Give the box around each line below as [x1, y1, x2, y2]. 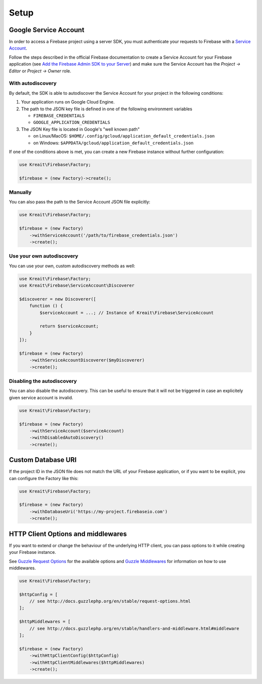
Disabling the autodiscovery [9, 378, 77, 385]
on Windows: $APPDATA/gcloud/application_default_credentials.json [33, 140, 194, 146]
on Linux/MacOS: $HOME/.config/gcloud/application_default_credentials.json [33, 133, 215, 139]
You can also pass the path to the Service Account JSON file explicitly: [9, 199, 150, 205]
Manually [9, 189, 32, 196]
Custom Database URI [9, 456, 77, 464]
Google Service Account [9, 26, 84, 34]
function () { [29, 303, 63, 308]
